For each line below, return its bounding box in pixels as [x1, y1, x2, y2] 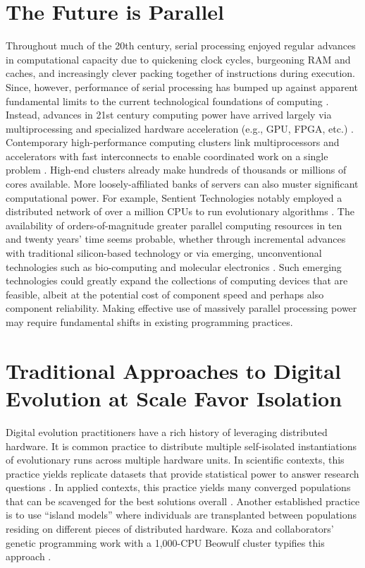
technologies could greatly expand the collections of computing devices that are [6, 273, 348, 288]
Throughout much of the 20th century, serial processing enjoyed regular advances [6, 38, 356, 53]
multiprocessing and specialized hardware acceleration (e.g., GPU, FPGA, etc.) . [6, 121, 354, 135]
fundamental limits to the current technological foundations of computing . [6, 93, 329, 108]
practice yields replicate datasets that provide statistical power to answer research [6, 466, 359, 481]
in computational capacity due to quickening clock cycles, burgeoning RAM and [6, 52, 351, 66]
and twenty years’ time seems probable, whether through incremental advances [6, 231, 346, 246]
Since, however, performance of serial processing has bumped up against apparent [6, 79, 358, 94]
